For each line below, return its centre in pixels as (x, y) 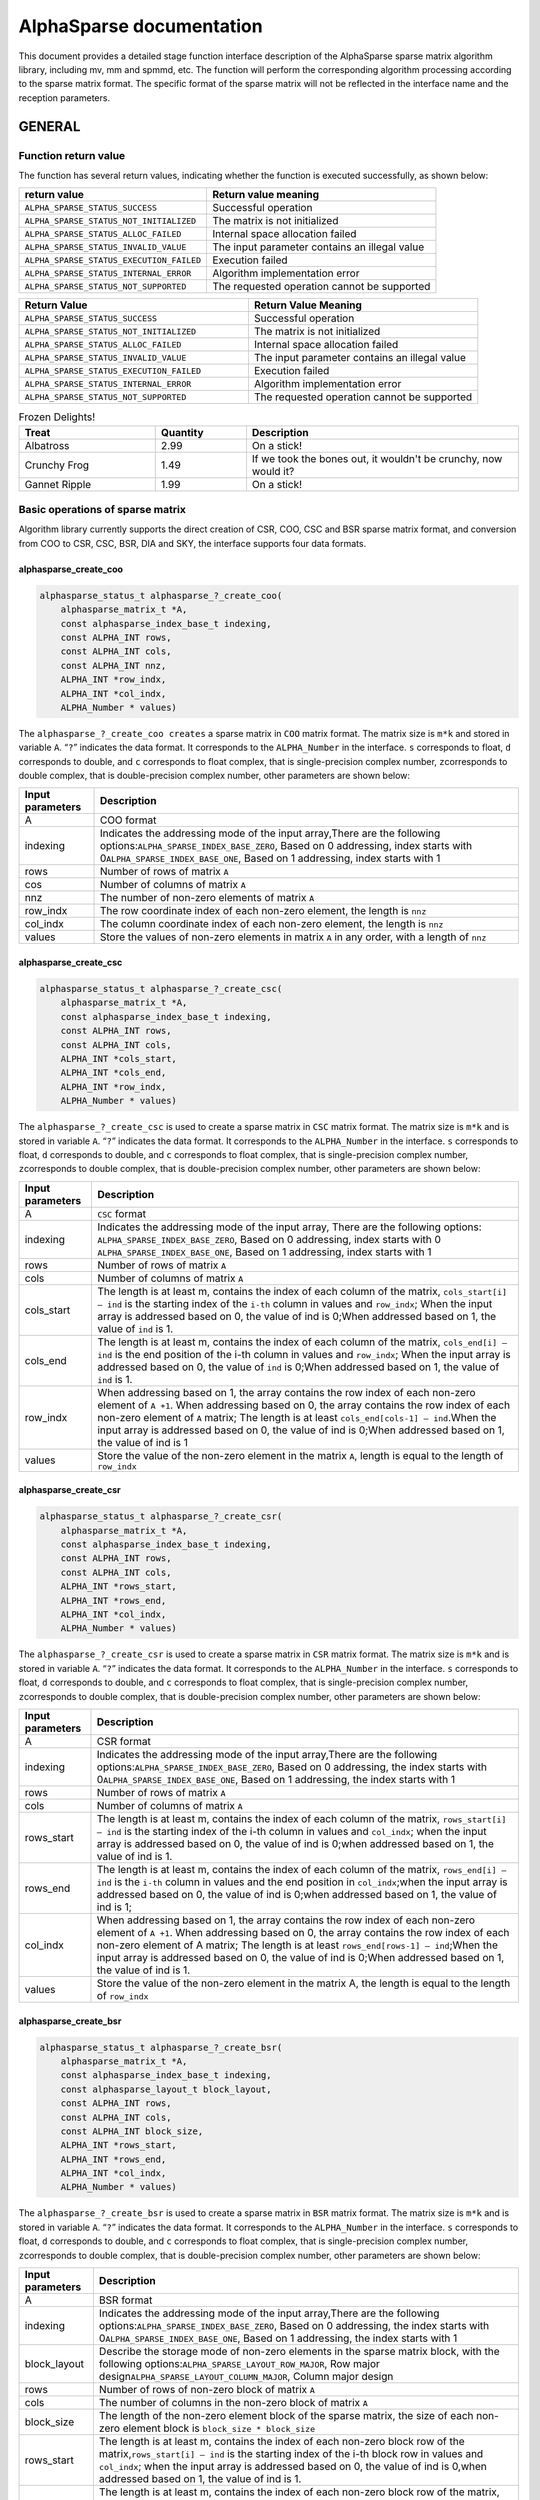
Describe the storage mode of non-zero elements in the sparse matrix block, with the (299, 2352)
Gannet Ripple (58, 484)
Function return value (72, 155)
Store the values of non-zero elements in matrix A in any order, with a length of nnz (293, 937)
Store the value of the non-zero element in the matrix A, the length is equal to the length (303, 1983)
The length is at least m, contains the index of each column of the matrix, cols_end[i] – (302, 1342)
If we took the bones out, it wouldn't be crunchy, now (377, 458)
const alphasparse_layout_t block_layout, (166, 2089)
